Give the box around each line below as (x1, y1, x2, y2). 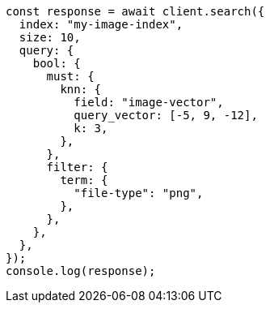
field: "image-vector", (74, 96, 224, 109)
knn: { (60, 83, 102, 96)
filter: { (46, 161, 108, 174)
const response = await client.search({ (6, 5, 265, 18)
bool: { (32, 57, 81, 70)
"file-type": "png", (74, 187, 204, 200)
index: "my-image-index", (19, 18, 184, 31)
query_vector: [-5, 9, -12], (74, 109, 258, 122)
